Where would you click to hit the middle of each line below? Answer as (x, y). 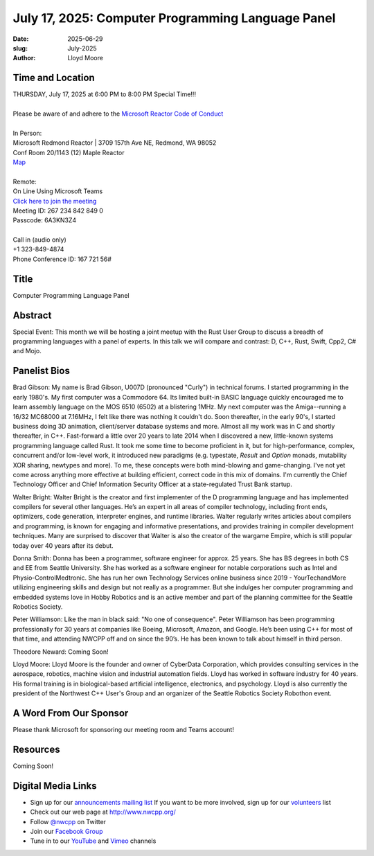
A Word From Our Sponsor (71, 713)
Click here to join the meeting (55, 201)
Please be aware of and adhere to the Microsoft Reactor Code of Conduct (118, 114)
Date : (21, 39)
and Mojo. (27, 351)
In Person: (27, 133)
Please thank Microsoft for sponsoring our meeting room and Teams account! (124, 730)
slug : (20, 48)
